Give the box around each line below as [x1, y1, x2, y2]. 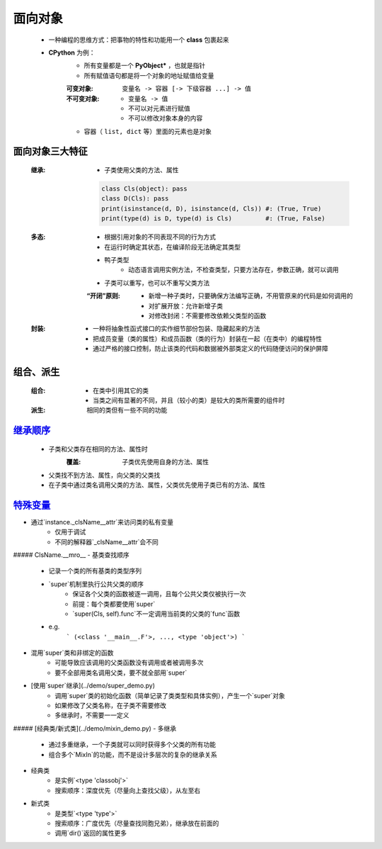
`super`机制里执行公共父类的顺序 [48, 580, 144, 588]
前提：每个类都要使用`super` [72, 600, 156, 608]
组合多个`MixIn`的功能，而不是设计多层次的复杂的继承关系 [48, 750, 217, 758]
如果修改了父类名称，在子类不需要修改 [54, 702, 166, 710]
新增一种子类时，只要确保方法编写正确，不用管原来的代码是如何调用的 [149, 291, 353, 300]
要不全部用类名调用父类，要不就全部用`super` [54, 668, 187, 677]
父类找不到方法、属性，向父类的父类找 [48, 471, 161, 479]
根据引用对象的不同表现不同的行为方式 [104, 232, 216, 241]
